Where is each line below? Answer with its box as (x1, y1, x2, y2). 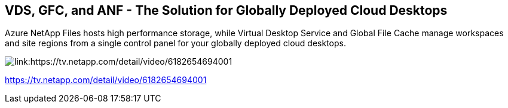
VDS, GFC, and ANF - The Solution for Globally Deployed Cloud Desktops (5, 3, 448, 18)
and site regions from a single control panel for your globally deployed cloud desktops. (5, 38, 346, 49)
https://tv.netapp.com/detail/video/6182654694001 (5, 75, 207, 85)
